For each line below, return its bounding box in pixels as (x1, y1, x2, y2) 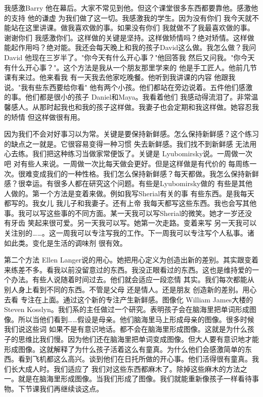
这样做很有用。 (34, 111, 84, 122)
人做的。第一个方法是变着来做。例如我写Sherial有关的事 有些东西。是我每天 (4, 188, 254, 198)
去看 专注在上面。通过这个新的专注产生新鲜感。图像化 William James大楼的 (4, 294, 253, 304)
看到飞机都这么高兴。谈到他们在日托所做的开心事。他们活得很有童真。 (18, 354, 252, 364)
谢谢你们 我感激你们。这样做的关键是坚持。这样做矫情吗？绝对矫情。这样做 (4, 32, 254, 42)
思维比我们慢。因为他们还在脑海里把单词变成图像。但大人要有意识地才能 (18, 334, 259, 344)
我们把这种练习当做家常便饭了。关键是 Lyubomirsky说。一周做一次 (32, 148, 253, 159)
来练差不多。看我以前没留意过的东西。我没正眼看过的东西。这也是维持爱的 (4, 264, 252, 275)
